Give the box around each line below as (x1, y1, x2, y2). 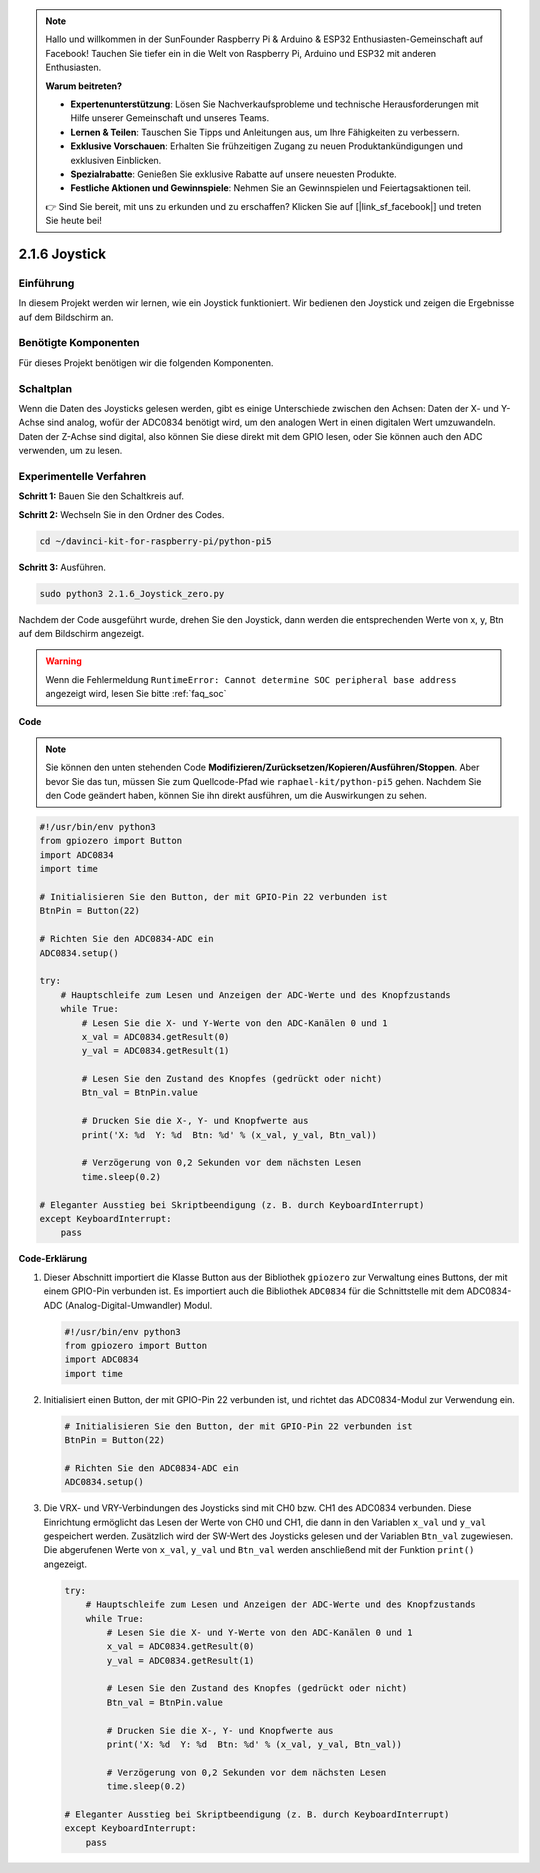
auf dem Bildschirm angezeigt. (18, 627, 145, 639)
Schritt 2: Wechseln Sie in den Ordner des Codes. (18, 508, 225, 520)
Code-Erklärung (18, 1253, 88, 1265)
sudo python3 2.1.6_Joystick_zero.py (39, 588, 225, 599)
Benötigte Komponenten (18, 336, 140, 350)
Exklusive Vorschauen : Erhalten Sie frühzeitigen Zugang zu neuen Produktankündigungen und (70, 140, 464, 152)
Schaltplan (18, 381, 73, 395)
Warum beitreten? (45, 80, 123, 92)
